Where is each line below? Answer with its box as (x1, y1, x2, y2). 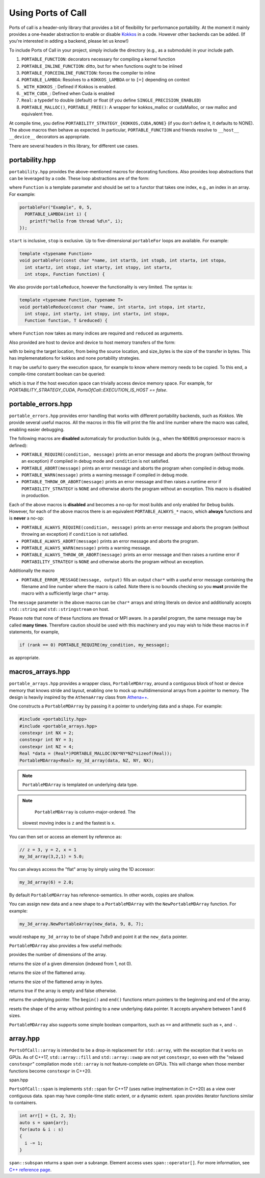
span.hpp (9, 1077, 28, 1083)
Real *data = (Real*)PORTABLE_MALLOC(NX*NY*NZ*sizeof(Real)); (19, 751, 172, 757)
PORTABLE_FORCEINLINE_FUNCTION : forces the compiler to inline (21, 70, 156, 76)
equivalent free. (21, 111, 53, 117)
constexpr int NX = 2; (19, 730, 74, 736)
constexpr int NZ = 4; (19, 744, 74, 749)
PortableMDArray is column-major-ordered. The (34, 809, 136, 814)
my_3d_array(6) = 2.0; (19, 879, 74, 885)
